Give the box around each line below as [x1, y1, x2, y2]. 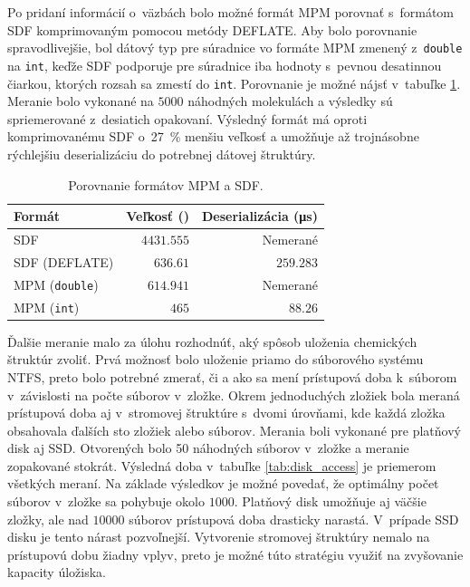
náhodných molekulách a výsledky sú [187, 91, 393, 111]
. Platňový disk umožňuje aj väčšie [234, 492, 427, 511]
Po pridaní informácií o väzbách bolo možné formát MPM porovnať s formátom [7, 3, 455, 21]
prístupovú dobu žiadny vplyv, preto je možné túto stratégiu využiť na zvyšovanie [7, 544, 464, 563]
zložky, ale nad [7, 509, 89, 528]
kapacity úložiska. [7, 563, 106, 582]
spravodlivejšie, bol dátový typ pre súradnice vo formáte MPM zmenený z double [7, 38, 463, 57]
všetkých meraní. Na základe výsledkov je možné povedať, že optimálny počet [7, 474, 439, 493]
